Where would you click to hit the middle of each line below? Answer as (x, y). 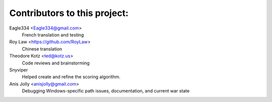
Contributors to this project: (69, 13)
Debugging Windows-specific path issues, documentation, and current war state (106, 91)
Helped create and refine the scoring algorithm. (71, 77)
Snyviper (19, 69)
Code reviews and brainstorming (56, 63)
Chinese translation (42, 49)
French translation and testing (53, 34)
